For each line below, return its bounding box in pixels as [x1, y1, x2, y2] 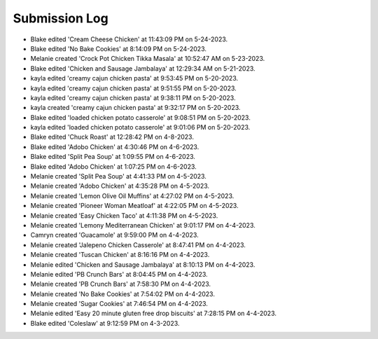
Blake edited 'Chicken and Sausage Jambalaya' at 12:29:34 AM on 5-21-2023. [30, 64, 255, 73]
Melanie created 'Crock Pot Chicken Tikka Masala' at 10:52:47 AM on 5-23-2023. [30, 55, 265, 63]
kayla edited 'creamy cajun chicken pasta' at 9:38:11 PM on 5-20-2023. [30, 93, 236, 102]
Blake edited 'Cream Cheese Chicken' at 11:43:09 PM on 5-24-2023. [30, 35, 228, 43]
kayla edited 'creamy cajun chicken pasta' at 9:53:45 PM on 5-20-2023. [30, 74, 239, 83]
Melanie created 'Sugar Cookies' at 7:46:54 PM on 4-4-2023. [30, 300, 208, 308]
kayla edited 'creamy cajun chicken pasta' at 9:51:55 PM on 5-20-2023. [30, 84, 237, 92]
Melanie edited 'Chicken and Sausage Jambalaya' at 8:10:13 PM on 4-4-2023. [30, 260, 255, 269]
